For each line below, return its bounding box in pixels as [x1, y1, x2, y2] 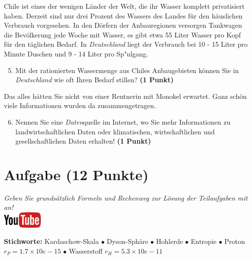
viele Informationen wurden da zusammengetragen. [4, 100, 156, 111]
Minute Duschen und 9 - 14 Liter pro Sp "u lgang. [4, 48, 148, 58]
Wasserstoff [69, 246, 103, 256]
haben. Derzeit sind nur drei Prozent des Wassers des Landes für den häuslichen [4, 10, 243, 20]
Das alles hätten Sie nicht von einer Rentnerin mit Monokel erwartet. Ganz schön [4, 91, 247, 101]
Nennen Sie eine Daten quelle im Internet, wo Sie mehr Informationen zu [15, 116, 231, 127]
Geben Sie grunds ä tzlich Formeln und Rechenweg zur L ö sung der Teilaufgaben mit [4, 192, 248, 203]
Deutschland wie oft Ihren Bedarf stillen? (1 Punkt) [15, 74, 174, 85]
